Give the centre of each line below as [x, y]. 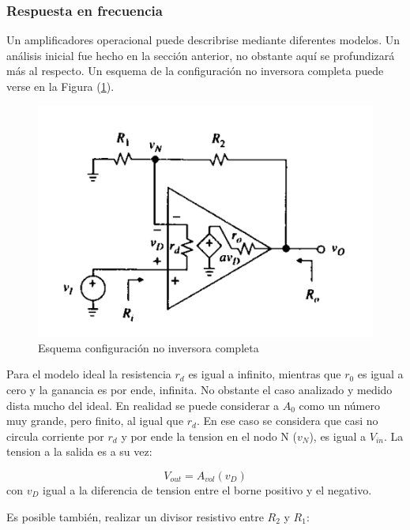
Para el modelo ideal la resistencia [89, 374]
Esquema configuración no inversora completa [149, 347]
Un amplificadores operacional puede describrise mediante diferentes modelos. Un [203, 40]
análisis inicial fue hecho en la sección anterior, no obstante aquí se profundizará [201, 55]
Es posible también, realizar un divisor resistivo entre [135, 516]
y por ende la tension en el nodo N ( [209, 436]
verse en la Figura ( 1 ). [60, 86]
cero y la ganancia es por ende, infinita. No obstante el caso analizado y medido [199, 390]
